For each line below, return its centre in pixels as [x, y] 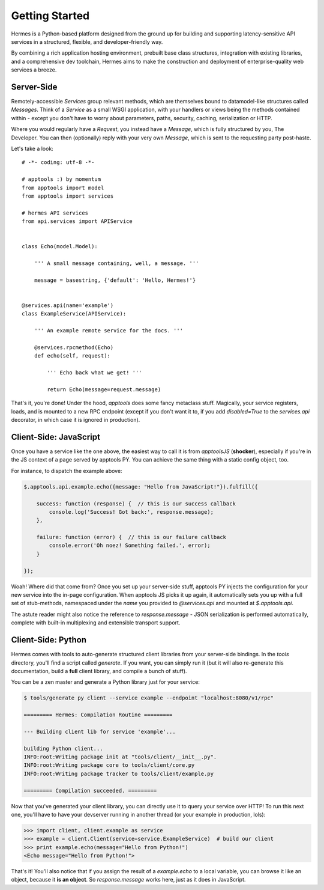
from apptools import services [68, 196]
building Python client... [63, 748]
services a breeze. [34, 70]
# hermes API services [55, 213]
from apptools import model [63, 187]
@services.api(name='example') [68, 306]
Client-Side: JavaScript [55, 437]
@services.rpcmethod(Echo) [74, 347]
